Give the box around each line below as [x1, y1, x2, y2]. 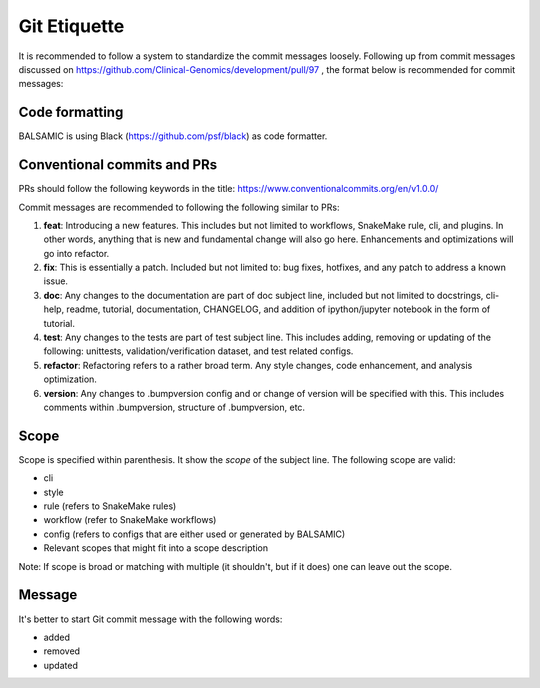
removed [43, 645, 80, 657]
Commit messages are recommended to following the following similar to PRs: [18, 201, 340, 213]
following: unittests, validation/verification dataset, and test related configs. [43, 345, 354, 357]
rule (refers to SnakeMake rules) [43, 500, 177, 512]
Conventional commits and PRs [18, 156, 218, 174]
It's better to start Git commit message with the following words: [18, 613, 283, 625]
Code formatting [18, 104, 124, 121]
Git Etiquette [18, 15, 125, 37]
